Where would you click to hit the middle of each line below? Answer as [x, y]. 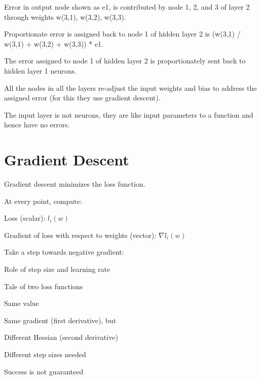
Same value [22, 303]
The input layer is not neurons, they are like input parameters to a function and [129, 114]
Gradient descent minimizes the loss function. [75, 184]
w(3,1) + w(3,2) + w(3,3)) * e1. [54, 43]
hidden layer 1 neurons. [40, 70]
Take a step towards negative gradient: [64, 252]
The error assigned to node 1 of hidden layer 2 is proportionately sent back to [125, 61]
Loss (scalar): [25, 218]
